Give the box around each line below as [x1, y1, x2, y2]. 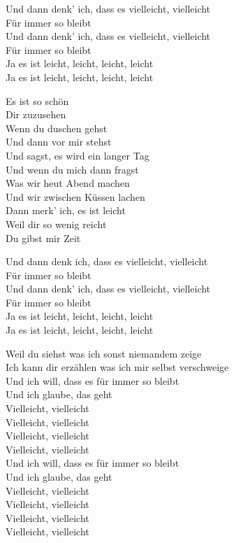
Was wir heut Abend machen [6, 176, 130, 190]
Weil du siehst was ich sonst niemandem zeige [6, 346, 202, 360]
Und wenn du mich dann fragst [6, 162, 139, 176]
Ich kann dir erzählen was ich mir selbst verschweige [6, 360, 229, 374]
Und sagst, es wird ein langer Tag [6, 148, 149, 162]
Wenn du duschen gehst [6, 120, 108, 135]
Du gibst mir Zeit [6, 230, 81, 245]
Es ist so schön [6, 93, 69, 108]
